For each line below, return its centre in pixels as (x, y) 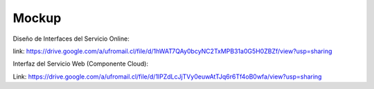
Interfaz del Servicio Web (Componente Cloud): (81, 64)
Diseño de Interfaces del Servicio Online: (71, 39)
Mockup (37, 18)
